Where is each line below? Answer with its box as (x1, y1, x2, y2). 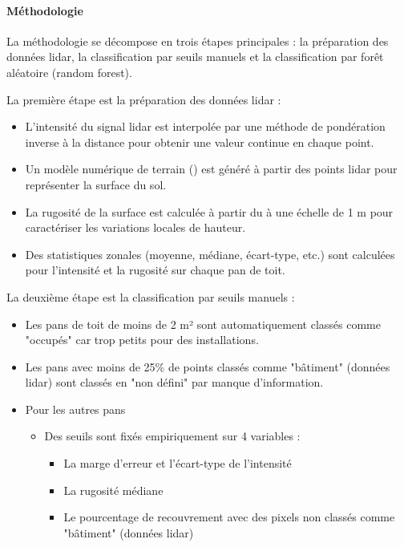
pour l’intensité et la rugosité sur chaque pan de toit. (25, 261, 285, 278)
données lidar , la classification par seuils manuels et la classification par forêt (6, 48, 384, 65)
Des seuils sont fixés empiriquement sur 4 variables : (44, 427, 301, 444)
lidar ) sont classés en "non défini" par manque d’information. (25, 374, 324, 391)
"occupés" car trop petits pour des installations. (25, 331, 259, 348)
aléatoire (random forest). (6, 63, 132, 80)
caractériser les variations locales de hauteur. (25, 219, 246, 236)
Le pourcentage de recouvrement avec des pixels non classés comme (63, 509, 395, 525)
